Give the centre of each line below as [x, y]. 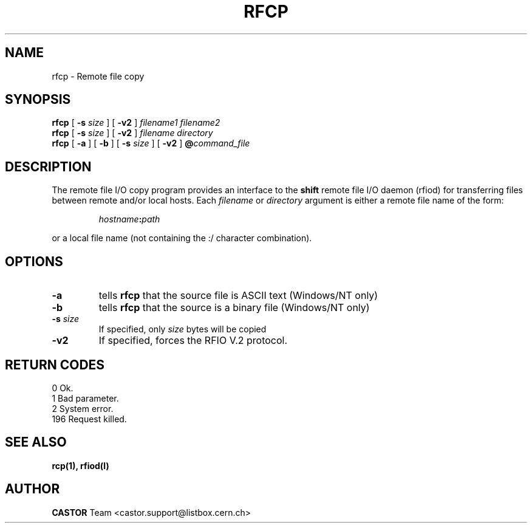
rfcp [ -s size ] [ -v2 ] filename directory [132, 133]
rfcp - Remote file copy [98, 76]
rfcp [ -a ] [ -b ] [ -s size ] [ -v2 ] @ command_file [151, 143]
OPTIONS [34, 261]
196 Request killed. [89, 419]
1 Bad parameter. [85, 398]
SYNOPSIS [38, 100]
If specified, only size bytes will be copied [182, 329]
